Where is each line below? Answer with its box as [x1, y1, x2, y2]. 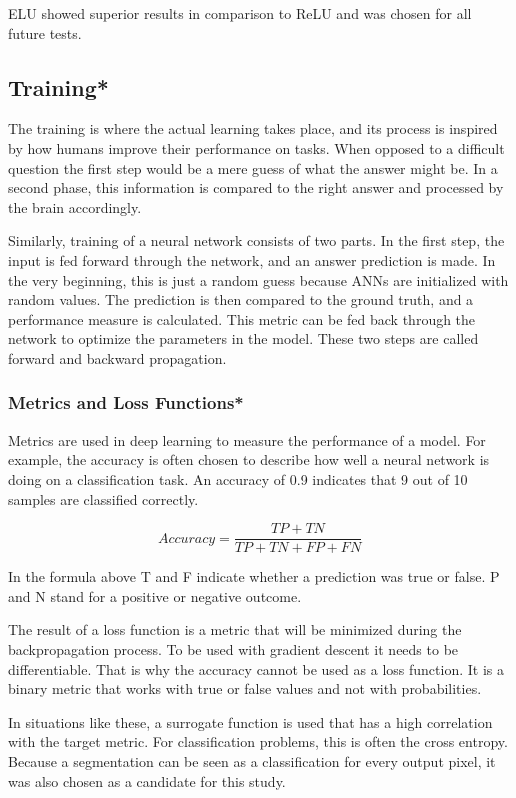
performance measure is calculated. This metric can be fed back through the [8, 308, 476, 329]
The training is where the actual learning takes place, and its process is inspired [8, 118, 498, 139]
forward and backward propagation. [8, 347, 227, 368]
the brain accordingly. [8, 196, 142, 217]
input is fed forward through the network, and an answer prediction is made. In [8, 249, 496, 270]
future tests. [8, 22, 82, 43]
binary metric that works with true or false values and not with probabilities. [8, 678, 482, 699]
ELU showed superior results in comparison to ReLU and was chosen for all [8, 3, 472, 23]
